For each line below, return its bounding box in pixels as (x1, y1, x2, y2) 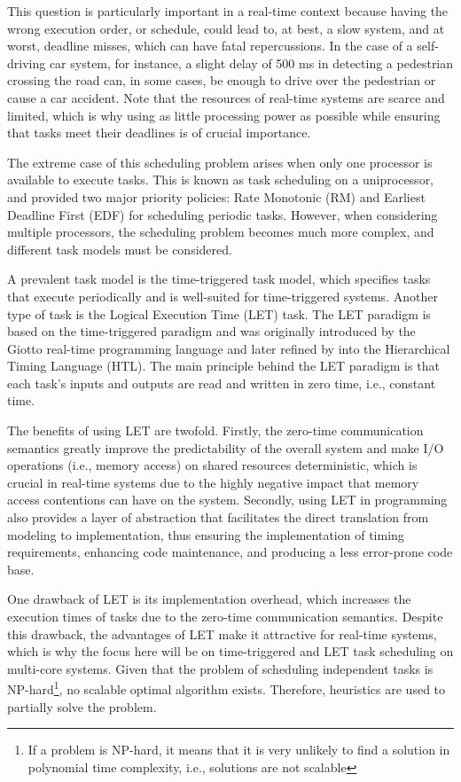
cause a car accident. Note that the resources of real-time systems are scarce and (7, 88, 445, 106)
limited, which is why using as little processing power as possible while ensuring (7, 106, 441, 124)
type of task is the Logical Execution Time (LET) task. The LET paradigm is (7, 304, 431, 323)
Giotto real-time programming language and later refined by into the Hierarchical (7, 339, 450, 357)
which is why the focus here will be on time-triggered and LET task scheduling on (7, 642, 454, 661)
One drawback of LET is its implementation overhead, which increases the (7, 590, 411, 608)
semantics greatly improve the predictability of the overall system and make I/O (7, 438, 444, 457)
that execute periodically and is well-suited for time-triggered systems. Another (7, 286, 438, 305)
